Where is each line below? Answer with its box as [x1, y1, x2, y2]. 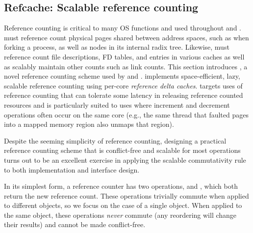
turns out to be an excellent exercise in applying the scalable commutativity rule [4, 154, 246, 165]
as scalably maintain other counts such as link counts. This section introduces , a [4, 61, 248, 71]
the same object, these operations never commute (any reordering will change [4, 209, 237, 220]
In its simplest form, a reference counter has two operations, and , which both [4, 181, 238, 191]
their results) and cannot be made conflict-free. [4, 219, 146, 230]
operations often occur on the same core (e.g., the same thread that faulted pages [4, 109, 249, 119]
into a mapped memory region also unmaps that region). [4, 119, 174, 129]
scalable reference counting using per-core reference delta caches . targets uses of [4, 80, 243, 90]
